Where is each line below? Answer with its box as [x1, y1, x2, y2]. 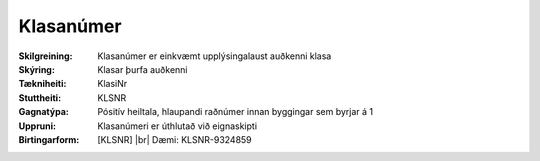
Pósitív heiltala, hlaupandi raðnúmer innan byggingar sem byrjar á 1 [97, 106, 374, 118]
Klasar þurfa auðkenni [97, 63, 188, 75]
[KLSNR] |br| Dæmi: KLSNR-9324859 [97, 133, 252, 145]
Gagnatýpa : [18, 106, 69, 118]
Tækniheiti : [18, 78, 67, 90]
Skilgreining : [18, 50, 73, 62]
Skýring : [18, 63, 55, 75]
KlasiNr [97, 78, 128, 90]
